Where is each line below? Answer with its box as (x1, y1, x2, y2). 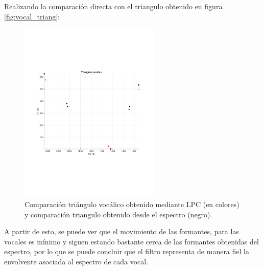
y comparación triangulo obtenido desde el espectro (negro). (25, 209, 212, 219)
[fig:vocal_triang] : (4, 11, 60, 21)
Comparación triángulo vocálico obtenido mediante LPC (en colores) (25, 199, 240, 210)
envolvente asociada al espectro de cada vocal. (4, 256, 149, 267)
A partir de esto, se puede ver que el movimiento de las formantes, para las (4, 226, 239, 237)
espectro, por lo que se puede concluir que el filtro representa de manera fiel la (4, 246, 249, 257)
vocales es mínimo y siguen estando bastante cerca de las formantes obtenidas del (4, 236, 259, 246)
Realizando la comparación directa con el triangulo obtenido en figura (4, 1, 223, 11)
